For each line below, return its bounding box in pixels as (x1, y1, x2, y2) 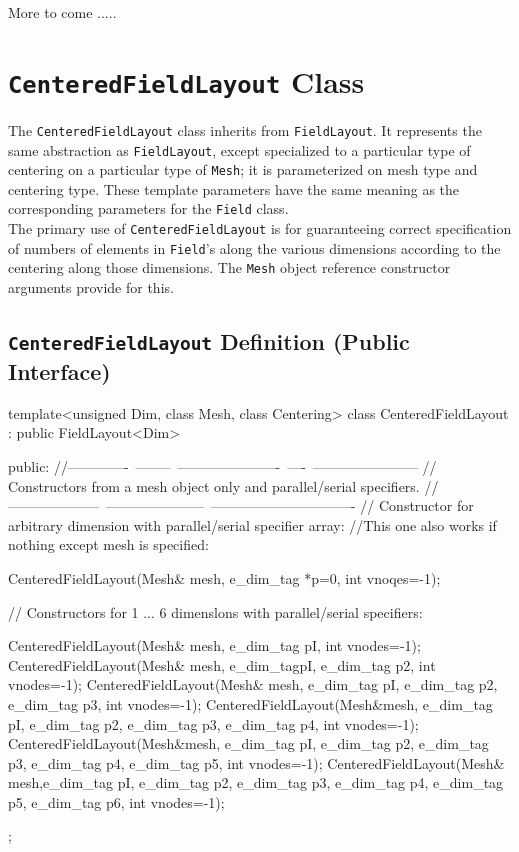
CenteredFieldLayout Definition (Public (8, 326, 410, 357)
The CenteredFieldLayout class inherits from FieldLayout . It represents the (8, 119, 482, 140)
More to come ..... (8, 2, 117, 22)
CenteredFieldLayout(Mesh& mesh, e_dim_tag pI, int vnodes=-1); (8, 635, 421, 656)
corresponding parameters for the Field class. (8, 198, 289, 219)
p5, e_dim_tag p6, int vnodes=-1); (8, 791, 225, 812)
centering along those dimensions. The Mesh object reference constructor (8, 257, 451, 278)
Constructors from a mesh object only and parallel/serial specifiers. (8, 475, 420, 496)
